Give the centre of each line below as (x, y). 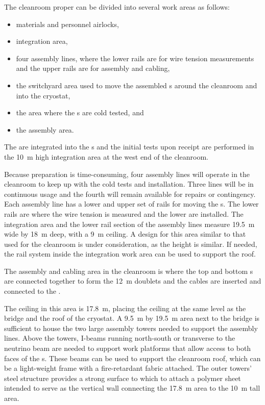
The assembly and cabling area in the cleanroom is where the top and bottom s (129, 271)
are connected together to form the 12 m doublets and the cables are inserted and (133, 281)
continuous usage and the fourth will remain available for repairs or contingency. (130, 194)
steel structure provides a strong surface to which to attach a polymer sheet (123, 378)
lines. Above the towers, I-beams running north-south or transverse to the (120, 338)
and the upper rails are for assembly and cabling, (93, 68)
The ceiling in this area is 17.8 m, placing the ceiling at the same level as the (125, 308)
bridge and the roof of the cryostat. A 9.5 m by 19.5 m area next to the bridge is (132, 318)
